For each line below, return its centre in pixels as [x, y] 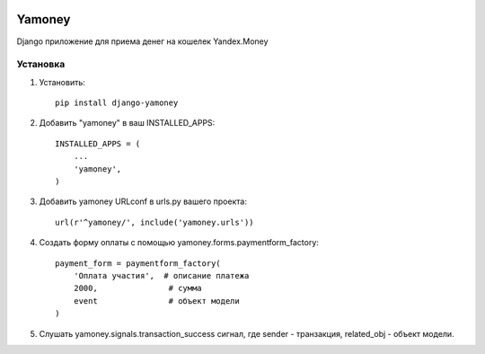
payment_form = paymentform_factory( [138, 263]
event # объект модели [156, 301]
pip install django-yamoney [117, 103]
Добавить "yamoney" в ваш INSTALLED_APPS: [127, 123]
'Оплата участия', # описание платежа [161, 275]
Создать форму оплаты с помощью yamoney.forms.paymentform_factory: [179, 243]
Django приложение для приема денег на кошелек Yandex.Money [142, 41]
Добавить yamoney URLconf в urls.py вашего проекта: [143, 201]
